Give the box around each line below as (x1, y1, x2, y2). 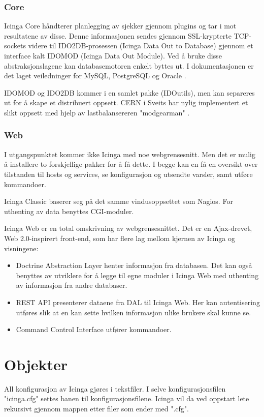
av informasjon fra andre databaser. (16, 280, 127, 290)
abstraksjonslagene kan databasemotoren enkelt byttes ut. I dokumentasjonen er (4, 60, 254, 71)
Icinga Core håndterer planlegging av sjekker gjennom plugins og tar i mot (4, 20, 237, 31)
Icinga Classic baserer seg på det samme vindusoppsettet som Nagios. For (4, 196, 233, 206)
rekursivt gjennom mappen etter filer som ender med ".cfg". (4, 403, 189, 413)
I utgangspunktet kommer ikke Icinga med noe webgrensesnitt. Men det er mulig (4, 148, 255, 159)
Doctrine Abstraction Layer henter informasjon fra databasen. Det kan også (16, 260, 252, 271)
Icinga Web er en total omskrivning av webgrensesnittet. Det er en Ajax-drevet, (4, 223, 252, 233)
